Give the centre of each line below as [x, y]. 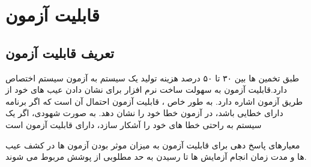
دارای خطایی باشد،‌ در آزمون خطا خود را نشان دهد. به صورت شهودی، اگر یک [144, 113]
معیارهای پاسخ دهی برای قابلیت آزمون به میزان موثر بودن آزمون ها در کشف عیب [153, 145]
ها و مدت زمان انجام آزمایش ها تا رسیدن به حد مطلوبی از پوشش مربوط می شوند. [156, 157]
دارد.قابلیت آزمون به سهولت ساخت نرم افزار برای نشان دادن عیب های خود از [146, 89]
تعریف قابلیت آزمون [60, 52]
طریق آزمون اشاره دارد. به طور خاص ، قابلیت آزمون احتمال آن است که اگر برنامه [154, 101]
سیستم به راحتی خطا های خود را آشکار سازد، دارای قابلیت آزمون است [134, 124]
